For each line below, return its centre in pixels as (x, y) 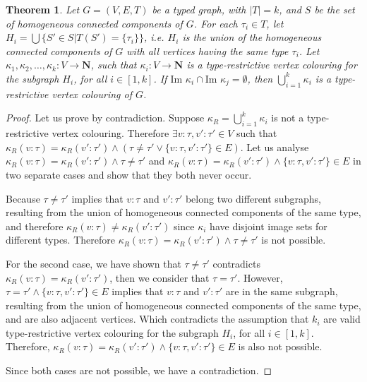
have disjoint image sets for (269, 226)
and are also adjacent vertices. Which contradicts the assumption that (157, 319)
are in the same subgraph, (282, 291)
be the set (335, 9)
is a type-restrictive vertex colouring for (272, 65)
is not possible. (294, 240)
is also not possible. (280, 346)
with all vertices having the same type (207, 50)
